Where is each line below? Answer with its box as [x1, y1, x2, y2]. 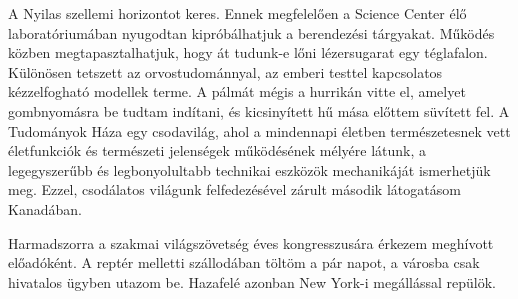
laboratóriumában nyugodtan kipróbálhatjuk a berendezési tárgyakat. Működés [8, 22, 495, 43]
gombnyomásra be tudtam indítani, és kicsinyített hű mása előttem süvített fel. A [8, 100, 510, 121]
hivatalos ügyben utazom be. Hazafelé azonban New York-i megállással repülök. [8, 271, 496, 292]
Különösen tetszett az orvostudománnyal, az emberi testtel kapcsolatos [8, 61, 443, 82]
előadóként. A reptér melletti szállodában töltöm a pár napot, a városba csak [8, 252, 480, 273]
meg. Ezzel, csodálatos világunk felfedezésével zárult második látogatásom [8, 179, 461, 200]
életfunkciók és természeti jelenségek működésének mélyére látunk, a [8, 140, 426, 161]
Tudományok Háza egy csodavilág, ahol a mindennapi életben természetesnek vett [8, 120, 511, 141]
